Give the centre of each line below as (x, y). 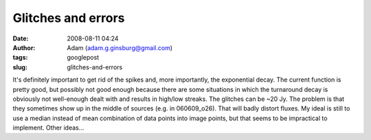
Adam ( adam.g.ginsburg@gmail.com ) (120, 47)
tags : (20, 58)
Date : (21, 38)
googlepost (83, 58)
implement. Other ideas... (48, 128)
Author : (24, 47)
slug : (20, 67)
